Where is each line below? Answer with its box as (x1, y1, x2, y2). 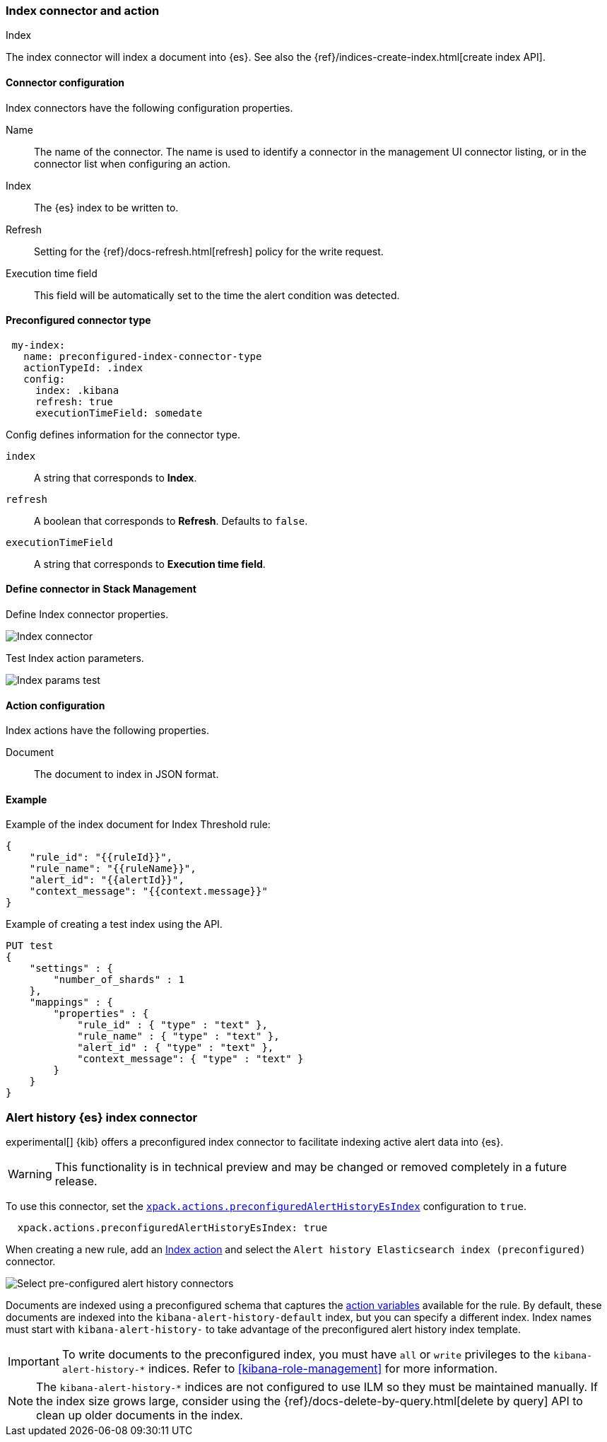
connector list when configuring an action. (34, 157, 231, 170)
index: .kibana (35, 384, 119, 396)
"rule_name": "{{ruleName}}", (29, 863, 196, 875)
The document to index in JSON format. (34, 768, 219, 781)
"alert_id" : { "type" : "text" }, (77, 1042, 274, 1054)
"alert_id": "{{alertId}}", (29, 874, 184, 886)
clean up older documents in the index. (36, 1408, 243, 1423)
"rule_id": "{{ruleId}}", (29, 851, 173, 864)
